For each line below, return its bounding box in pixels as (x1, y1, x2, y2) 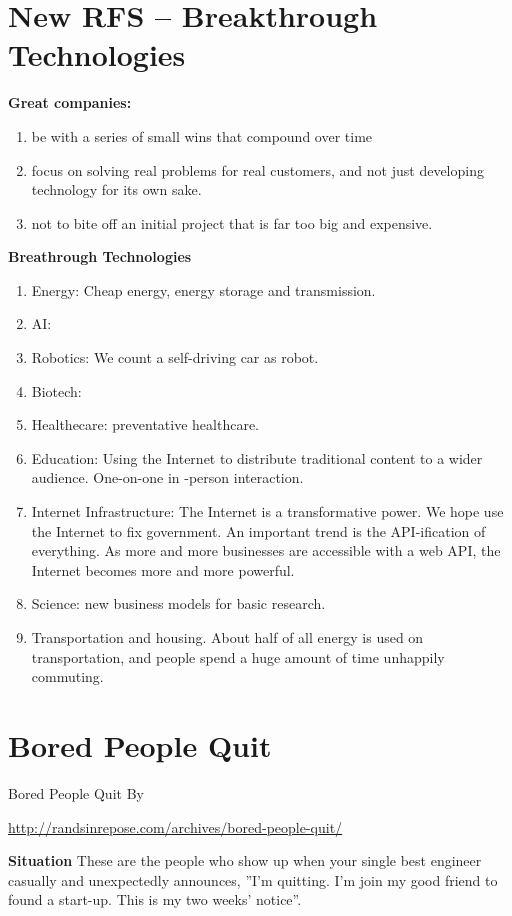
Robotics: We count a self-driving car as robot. (31, 347, 319, 368)
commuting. (31, 666, 104, 687)
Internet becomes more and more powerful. (31, 559, 295, 580)
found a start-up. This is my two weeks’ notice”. (8, 889, 302, 910)
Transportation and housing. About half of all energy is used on (31, 627, 424, 647)
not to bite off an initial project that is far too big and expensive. (31, 212, 433, 233)
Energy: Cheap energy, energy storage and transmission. (31, 279, 376, 300)
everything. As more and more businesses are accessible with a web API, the (31, 540, 501, 561)
